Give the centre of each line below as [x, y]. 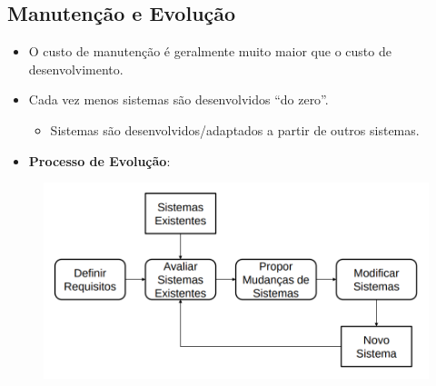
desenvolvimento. [76, 69]
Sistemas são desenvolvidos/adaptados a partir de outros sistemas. [235, 129]
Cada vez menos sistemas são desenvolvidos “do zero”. [178, 99]
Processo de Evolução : [99, 160]
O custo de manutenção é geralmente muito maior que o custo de [210, 51]
